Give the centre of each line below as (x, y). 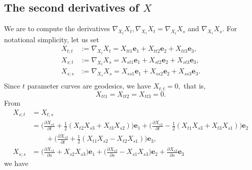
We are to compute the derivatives (57, 28)
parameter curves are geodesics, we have (89, 86)
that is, (195, 86)
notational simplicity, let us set (52, 39)
